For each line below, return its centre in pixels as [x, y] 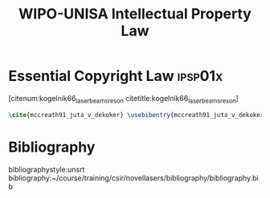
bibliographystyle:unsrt [47, 169]
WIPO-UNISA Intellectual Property [135, 14]
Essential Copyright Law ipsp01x [116, 76]
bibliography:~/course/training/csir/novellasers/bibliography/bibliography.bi [133, 178]
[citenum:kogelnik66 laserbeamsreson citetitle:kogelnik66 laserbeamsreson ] [123, 99]
